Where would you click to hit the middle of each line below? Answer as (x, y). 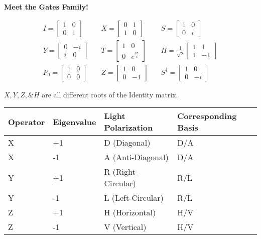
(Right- (125, 172)
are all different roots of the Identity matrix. (110, 94)
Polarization (128, 128)
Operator (27, 122)
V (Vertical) (125, 227)
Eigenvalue (75, 122)
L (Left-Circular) (134, 198)
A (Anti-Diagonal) (136, 157)
